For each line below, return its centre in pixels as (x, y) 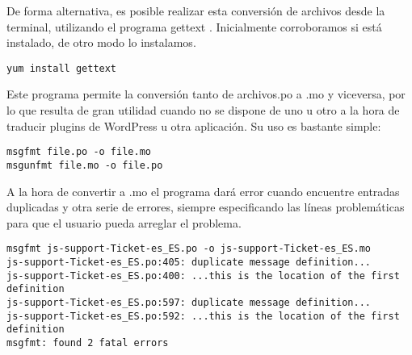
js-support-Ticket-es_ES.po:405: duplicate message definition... (189, 262)
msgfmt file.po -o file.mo (79, 152)
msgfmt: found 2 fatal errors (88, 342)
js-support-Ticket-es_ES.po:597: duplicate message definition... (189, 302)
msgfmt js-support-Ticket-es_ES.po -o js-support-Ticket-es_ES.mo (189, 249)
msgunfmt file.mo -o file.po (85, 165)
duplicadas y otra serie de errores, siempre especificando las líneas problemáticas (206, 207)
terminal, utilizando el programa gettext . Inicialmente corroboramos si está (194, 26)
